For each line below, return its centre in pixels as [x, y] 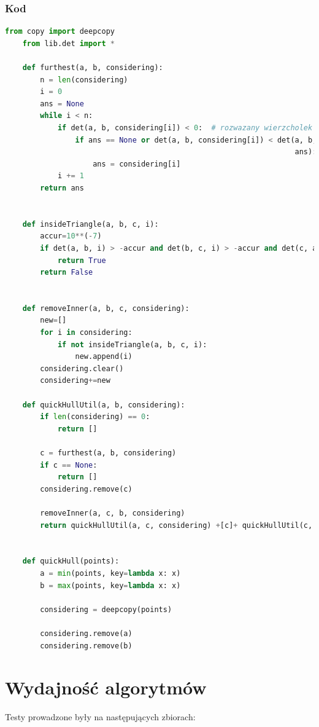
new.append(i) [104, 357]
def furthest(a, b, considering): [93, 68]
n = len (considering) [84, 80]
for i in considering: [86, 333]
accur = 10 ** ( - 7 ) [71, 236]
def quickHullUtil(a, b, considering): [104, 405]
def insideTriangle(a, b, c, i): [90, 224]
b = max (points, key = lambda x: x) [110, 585]
